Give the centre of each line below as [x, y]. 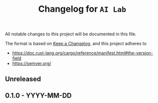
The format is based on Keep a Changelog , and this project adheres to [76, 44]
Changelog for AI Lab [82, 9]
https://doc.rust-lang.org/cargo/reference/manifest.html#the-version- [82, 53]
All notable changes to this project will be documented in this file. [71, 34]
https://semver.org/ [32, 64]
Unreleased [23, 79]
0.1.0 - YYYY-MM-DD [38, 95]
